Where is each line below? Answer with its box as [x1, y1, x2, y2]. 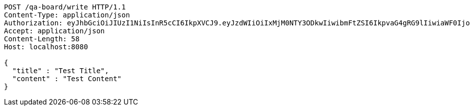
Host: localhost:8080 [4, 43, 88, 51]
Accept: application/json [4, 27, 105, 35]
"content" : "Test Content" [12, 75, 122, 83]
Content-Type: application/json [4, 11, 130, 19]
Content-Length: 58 [4, 35, 80, 43]
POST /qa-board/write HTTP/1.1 [4, 3, 126, 11]
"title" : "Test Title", [12, 67, 109, 75]
